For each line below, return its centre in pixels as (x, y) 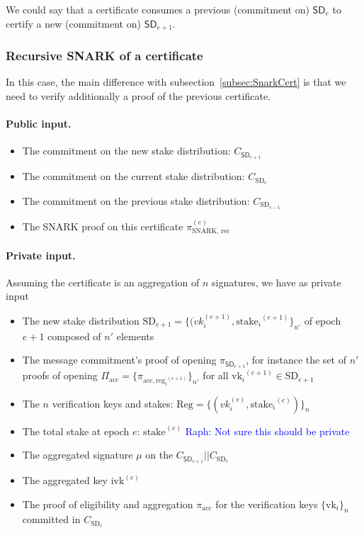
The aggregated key (65, 480)
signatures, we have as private (277, 282)
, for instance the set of (296, 360)
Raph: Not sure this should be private (267, 431)
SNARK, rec (211, 231)
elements (135, 336)
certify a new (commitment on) (73, 23)
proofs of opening (60, 375)
